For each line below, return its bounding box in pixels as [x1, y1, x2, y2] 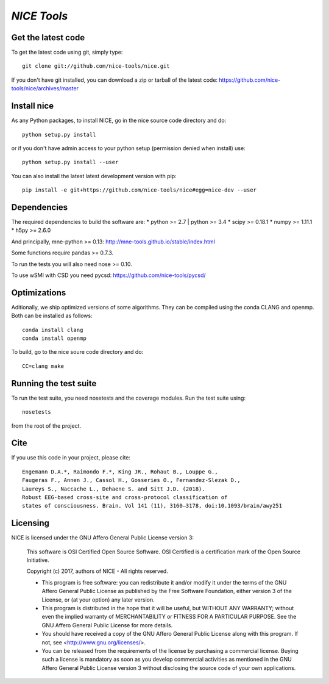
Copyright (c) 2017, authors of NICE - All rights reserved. [26, 567, 169, 575]
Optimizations [11, 287, 66, 298]
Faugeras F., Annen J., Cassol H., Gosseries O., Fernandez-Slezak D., [22, 477, 241, 484]
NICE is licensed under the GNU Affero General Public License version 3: [11, 534, 194, 541]
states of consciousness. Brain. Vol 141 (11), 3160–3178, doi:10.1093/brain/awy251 [22, 502, 283, 509]
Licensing [11, 518, 50, 528]
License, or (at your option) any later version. [41, 596, 155, 603]
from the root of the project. [11, 422, 82, 430]
